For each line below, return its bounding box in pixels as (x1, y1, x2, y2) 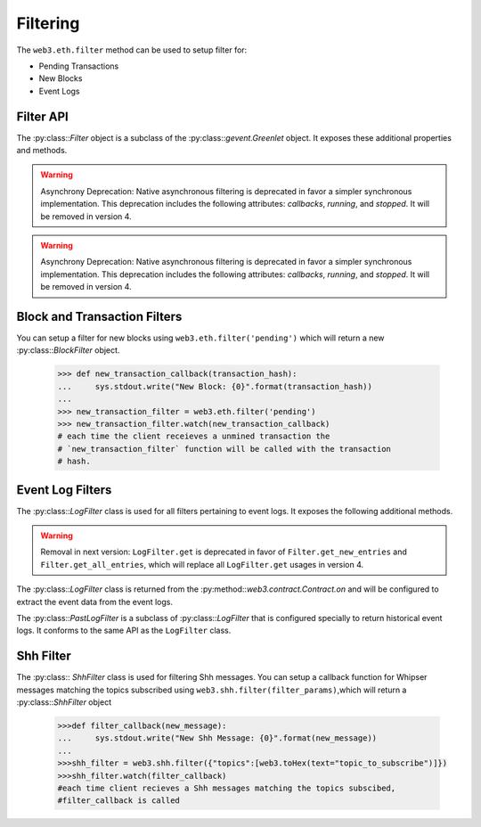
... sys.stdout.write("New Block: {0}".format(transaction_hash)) (57, 381, 373, 391)
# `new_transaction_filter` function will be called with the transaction (57, 444, 392, 454)
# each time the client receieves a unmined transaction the (57, 431, 330, 441)
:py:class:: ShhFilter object (16, 697, 111, 708)
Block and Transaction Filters (16, 308, 183, 324)
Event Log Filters (16, 482, 112, 497)
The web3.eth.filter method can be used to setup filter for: (16, 45, 248, 55)
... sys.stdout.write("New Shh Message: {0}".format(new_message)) (57, 733, 378, 743)
